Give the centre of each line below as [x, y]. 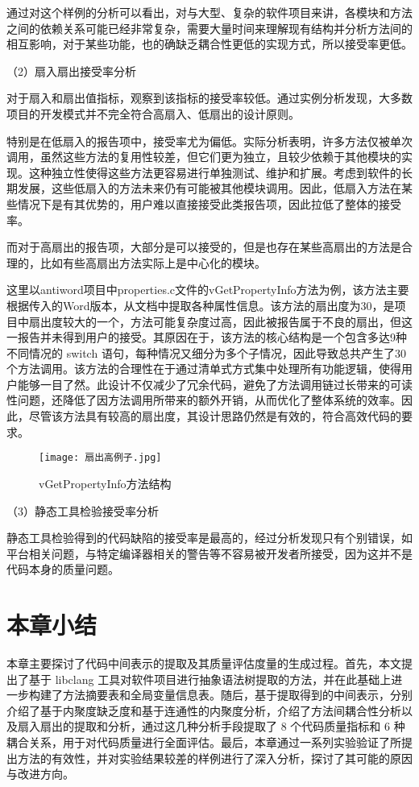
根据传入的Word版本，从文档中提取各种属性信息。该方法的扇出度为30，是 [201, 305]
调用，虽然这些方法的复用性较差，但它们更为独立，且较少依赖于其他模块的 [204, 157]
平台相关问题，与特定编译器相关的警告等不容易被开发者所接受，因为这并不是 [209, 553]
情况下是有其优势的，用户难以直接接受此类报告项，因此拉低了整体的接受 [209, 203]
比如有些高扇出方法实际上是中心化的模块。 [153, 262]
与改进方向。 [40, 774]
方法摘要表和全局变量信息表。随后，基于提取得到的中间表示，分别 [237, 695]
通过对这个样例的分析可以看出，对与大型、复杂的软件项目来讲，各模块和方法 [209, 12]
